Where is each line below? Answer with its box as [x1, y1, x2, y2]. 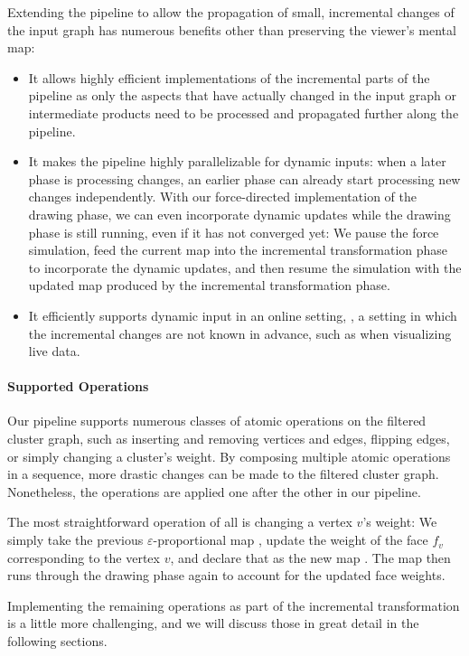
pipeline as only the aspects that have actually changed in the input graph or [28, 86, 457, 105]
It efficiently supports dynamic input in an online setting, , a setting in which [28, 305, 457, 324]
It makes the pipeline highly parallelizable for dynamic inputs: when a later [28, 152, 446, 171]
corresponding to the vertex [7, 548, 160, 567]
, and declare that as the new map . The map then [170, 548, 451, 567]
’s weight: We [362, 512, 437, 531]
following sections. [7, 632, 108, 651]
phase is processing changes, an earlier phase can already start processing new [28, 169, 461, 188]
